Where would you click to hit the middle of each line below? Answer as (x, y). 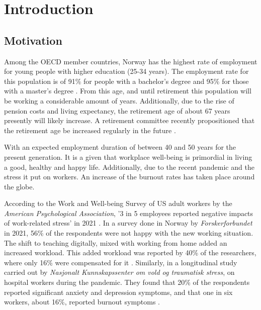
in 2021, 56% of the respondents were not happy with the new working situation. (129, 233)
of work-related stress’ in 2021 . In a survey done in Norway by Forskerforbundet (128, 223)
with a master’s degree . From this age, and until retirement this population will (128, 91)
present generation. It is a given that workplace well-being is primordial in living (128, 157)
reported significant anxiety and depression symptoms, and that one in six (118, 292)
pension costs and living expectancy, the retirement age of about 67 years (117, 110)
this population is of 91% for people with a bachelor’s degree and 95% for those (126, 81)
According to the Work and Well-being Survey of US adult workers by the (118, 203)
